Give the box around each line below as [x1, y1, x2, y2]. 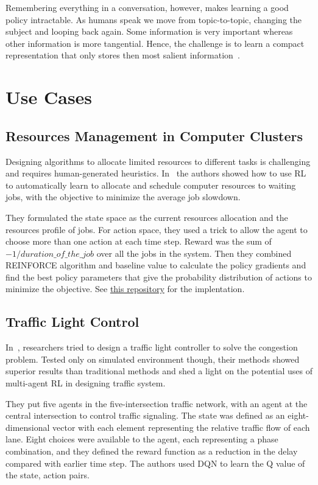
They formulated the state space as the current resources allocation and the [5, 211, 288, 223]
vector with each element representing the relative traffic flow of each [52, 420, 310, 433]
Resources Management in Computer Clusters [5, 126, 303, 145]
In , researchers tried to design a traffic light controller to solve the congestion [5, 341, 298, 354]
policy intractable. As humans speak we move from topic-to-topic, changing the [5, 13, 302, 26]
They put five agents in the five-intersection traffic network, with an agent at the [5, 397, 308, 410]
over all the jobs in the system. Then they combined [96, 246, 292, 259]
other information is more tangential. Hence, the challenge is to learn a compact [5, 37, 305, 49]
